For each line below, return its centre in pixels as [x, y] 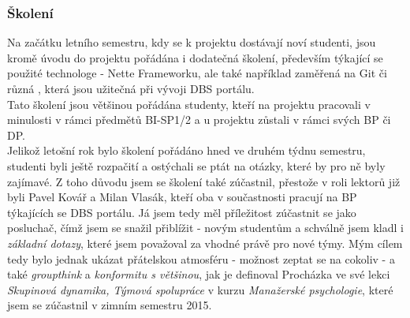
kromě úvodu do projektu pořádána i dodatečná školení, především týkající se [195, 57]
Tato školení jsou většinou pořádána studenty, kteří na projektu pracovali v [189, 104]
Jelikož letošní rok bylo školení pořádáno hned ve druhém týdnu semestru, [186, 150]
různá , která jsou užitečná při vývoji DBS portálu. [131, 88]
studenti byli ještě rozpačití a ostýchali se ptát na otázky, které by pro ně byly [196, 165]
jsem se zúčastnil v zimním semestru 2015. [110, 305]
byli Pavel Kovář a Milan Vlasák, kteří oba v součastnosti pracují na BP [182, 197]
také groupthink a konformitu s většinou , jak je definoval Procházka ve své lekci [199, 274]
